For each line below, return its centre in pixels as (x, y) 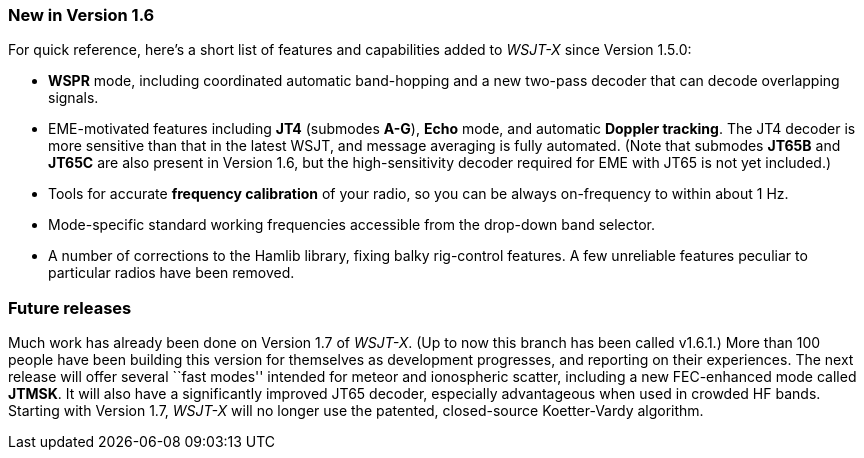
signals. (73, 98)
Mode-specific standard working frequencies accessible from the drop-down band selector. (352, 225)
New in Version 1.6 (81, 15)
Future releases (70, 307)
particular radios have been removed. (171, 273)
